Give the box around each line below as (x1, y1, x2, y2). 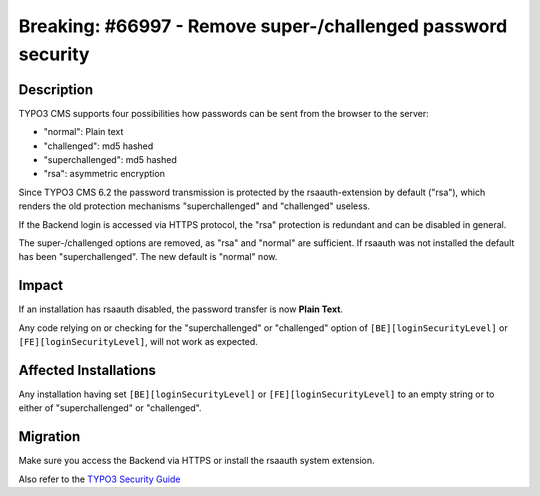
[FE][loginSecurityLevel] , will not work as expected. (18, 336, 259, 348)
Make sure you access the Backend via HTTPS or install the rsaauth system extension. (18, 455, 375, 467)
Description (18, 81, 94, 98)
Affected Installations (18, 361, 157, 379)
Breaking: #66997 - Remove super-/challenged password (18, 15, 508, 37)
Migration (18, 428, 81, 445)
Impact (18, 277, 64, 294)
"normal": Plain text (43, 126, 124, 138)
